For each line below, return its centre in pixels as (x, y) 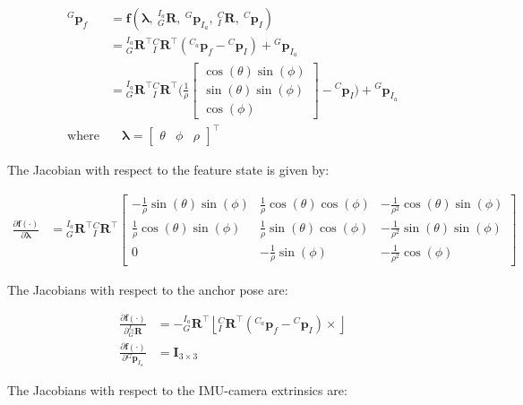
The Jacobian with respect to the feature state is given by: (168, 170)
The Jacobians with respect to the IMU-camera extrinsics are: (177, 389)
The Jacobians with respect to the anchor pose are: (148, 289)
